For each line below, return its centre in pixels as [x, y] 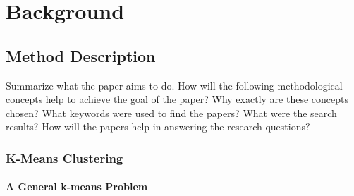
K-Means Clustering [65, 158]
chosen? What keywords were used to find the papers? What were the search [171, 112]
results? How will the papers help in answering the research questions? [158, 127]
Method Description [81, 55]
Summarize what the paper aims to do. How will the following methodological [174, 85]
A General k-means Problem [77, 186]
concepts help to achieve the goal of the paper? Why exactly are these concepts [177, 99]
